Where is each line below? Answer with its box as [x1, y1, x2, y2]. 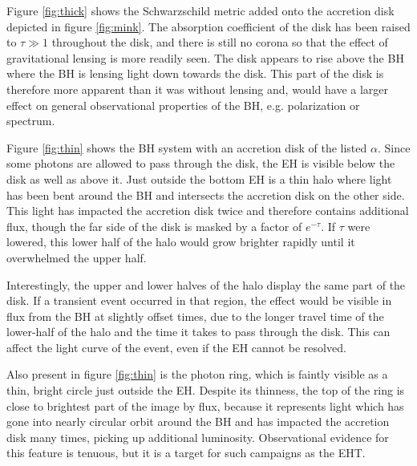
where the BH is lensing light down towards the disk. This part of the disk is [6, 65, 384, 82]
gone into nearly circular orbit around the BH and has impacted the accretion [6, 413, 390, 430]
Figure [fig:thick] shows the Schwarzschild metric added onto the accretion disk [6, 2, 395, 18]
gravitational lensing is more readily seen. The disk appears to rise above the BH [6, 49, 404, 66]
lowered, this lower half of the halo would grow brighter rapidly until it [6, 233, 355, 250]
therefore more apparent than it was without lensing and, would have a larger [6, 80, 389, 97]
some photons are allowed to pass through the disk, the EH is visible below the [6, 155, 395, 172]
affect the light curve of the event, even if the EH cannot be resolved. [6, 338, 346, 355]
